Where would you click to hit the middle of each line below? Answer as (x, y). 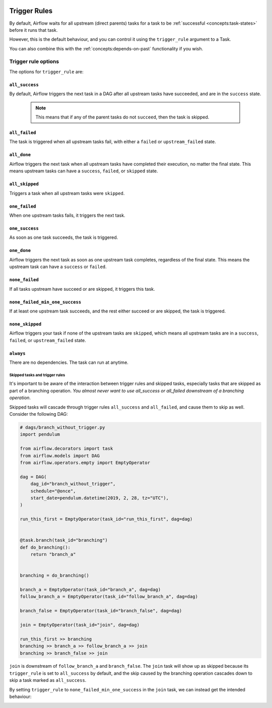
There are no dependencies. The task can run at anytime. (69, 362)
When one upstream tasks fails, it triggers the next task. (67, 215)
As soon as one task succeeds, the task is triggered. (64, 237)
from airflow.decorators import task (66, 449)
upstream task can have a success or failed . (58, 267)
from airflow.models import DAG (60, 456)
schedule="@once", (53, 491)
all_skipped (24, 184)
